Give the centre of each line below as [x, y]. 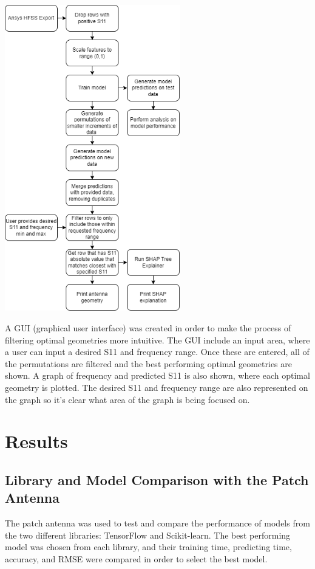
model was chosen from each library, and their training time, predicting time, [148, 547]
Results [36, 441]
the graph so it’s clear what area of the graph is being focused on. [127, 399]
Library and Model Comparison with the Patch [157, 479]
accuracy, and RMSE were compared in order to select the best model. [136, 558]
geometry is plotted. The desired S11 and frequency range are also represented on [157, 388]
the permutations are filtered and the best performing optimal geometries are [149, 363]
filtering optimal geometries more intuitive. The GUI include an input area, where [157, 340]
